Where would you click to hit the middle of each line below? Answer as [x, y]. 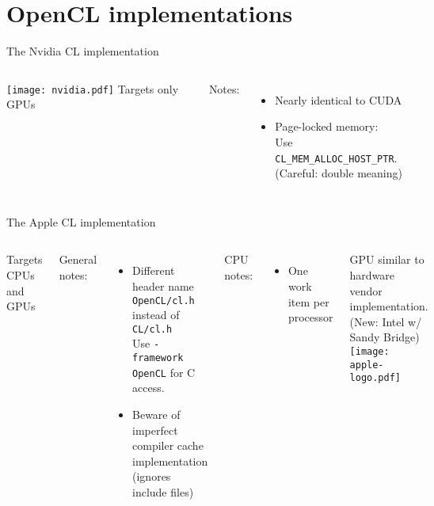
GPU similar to [387, 259]
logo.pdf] [375, 378]
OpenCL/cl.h [164, 301]
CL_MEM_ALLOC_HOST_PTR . [336, 157]
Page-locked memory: [327, 126]
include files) [163, 491]
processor [310, 317]
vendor [366, 290]
